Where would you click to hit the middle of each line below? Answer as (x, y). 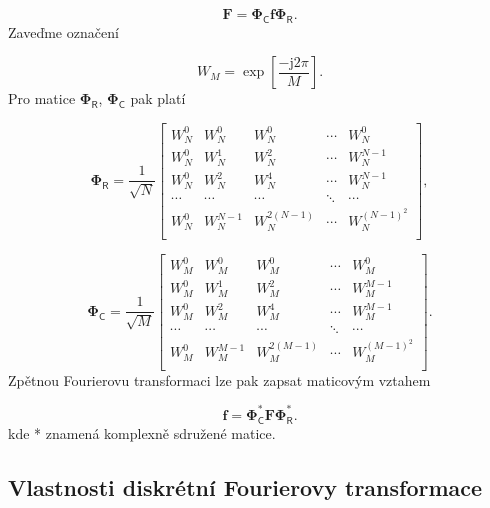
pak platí (158, 98)
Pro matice (42, 98)
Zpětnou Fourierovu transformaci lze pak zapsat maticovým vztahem (219, 379)
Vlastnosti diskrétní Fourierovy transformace (245, 486)
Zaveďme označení (63, 31)
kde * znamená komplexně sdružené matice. (142, 432)
